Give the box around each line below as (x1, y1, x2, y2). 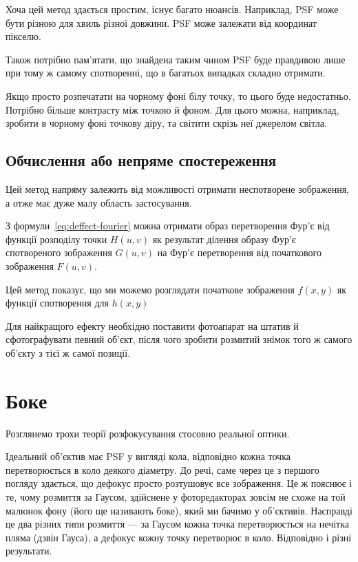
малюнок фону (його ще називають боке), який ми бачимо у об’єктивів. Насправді (6, 503, 352, 517)
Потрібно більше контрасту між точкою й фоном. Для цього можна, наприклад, (6, 102, 339, 116)
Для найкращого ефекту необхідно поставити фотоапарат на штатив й (6, 318, 299, 333)
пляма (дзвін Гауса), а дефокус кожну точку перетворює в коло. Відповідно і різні (6, 530, 352, 544)
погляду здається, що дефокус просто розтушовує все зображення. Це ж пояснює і (6, 476, 352, 490)
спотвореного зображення (6, 245, 112, 260)
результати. (6, 543, 52, 558)
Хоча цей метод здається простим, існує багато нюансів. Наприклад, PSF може (6, 2, 339, 16)
